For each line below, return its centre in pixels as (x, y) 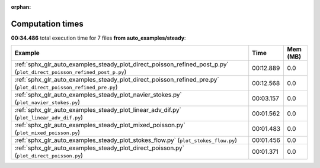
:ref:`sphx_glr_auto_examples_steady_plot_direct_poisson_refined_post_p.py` (122, 64)
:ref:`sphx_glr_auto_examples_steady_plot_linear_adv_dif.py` (98, 110)
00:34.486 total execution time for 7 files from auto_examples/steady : (98, 38)
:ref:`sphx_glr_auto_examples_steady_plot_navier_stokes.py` (98, 95)
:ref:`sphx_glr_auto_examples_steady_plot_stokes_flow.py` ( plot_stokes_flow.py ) (126, 140)
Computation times (47, 24)
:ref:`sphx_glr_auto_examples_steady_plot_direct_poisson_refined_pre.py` (117, 80)
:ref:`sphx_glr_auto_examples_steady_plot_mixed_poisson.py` (100, 125)
